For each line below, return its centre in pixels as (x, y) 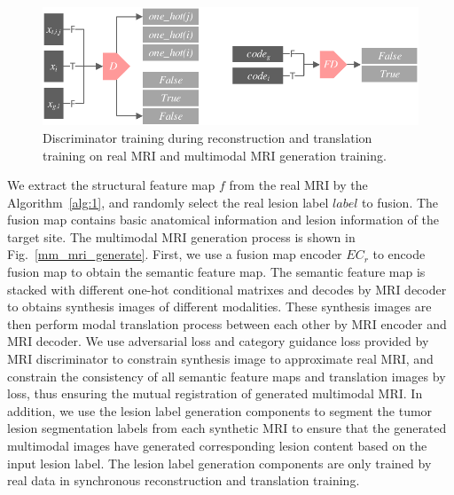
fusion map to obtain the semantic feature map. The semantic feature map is (216, 272)
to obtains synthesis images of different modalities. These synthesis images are (219, 306)
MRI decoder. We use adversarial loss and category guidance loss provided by (218, 341)
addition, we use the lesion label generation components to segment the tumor (220, 410)
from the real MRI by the (298, 185)
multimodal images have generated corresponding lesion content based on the (217, 445)
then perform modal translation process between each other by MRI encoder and (227, 323)
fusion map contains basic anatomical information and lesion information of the (223, 220)
